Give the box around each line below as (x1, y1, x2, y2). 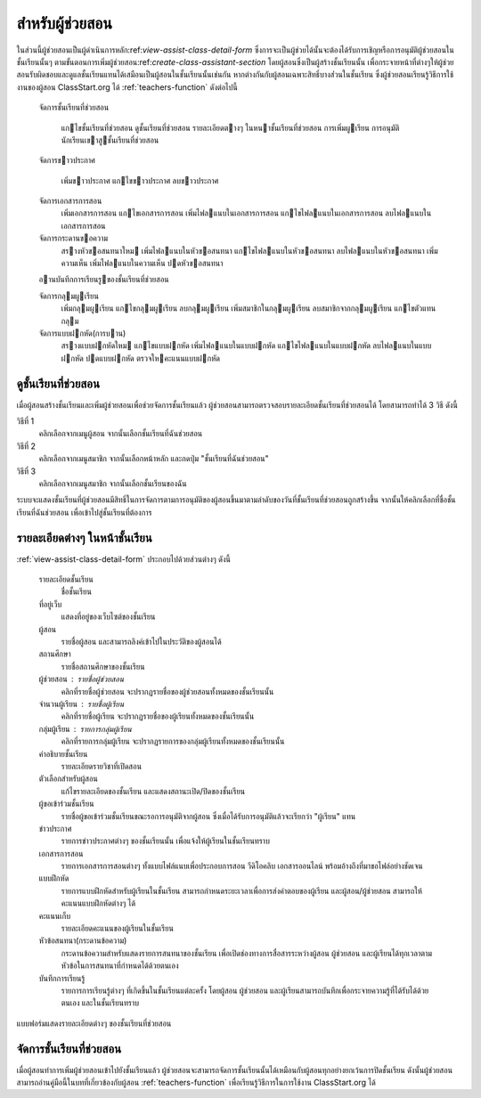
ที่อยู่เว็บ (38, 598, 62, 609)
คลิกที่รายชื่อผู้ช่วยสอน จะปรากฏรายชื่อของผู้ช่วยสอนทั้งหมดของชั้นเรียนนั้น (61, 686, 274, 696)
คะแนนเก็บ (38, 910, 71, 921)
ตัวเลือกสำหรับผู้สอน (38, 773, 98, 784)
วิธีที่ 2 (16, 441, 36, 451)
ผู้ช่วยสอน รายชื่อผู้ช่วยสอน (38, 673, 125, 685)
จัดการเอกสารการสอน (38, 196, 102, 207)
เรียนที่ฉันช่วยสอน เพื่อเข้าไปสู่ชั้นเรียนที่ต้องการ (16, 507, 152, 517)
